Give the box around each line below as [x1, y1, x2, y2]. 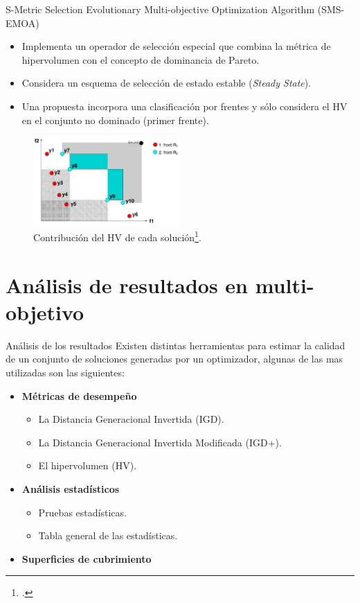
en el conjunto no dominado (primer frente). [21, 112, 209, 127]
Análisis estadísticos [21, 482, 120, 496]
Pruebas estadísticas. [38, 505, 127, 519]
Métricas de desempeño [21, 388, 137, 403]
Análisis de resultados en [6, 270, 249, 299]
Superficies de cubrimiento [21, 551, 152, 566]
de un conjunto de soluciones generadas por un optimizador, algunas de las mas [6, 351, 343, 366]
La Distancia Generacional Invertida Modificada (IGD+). [38, 435, 282, 449]
